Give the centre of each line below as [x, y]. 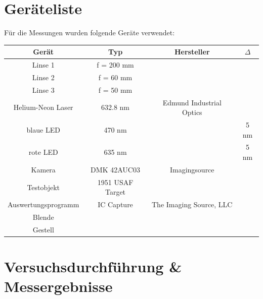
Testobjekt [43, 187]
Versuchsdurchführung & [93, 266]
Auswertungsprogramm [43, 204]
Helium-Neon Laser [43, 107]
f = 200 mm [115, 65]
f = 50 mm [115, 89]
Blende [43, 217]
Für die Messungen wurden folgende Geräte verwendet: [90, 33]
